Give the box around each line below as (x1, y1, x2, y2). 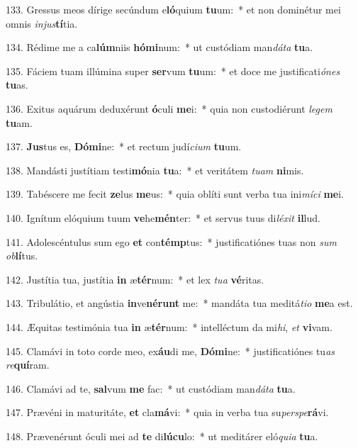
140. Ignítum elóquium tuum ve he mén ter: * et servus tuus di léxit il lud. (6, 210, 320, 225)
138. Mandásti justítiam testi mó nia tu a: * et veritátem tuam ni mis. (6, 162, 304, 177)
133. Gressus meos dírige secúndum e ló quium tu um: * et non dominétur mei (6, 2, 341, 16)
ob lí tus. (6, 248, 38, 263)
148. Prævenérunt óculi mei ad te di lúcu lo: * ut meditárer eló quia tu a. (6, 428, 318, 443)
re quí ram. (6, 357, 50, 372)
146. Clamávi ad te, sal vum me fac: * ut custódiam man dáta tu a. (6, 381, 296, 396)
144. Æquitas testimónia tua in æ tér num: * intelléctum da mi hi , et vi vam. (6, 319, 332, 334)
